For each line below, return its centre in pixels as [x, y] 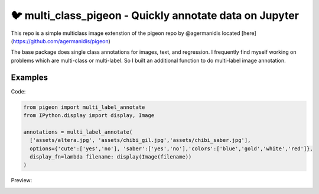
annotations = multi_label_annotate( [78, 132]
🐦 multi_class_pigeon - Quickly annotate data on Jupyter [155, 15]
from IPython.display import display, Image [89, 115]
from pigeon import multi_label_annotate [84, 107]
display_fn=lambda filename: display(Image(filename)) [111, 156]
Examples [30, 77]
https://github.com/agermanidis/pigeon [61, 41]
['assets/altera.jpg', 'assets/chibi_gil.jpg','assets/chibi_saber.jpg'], [140, 140]
